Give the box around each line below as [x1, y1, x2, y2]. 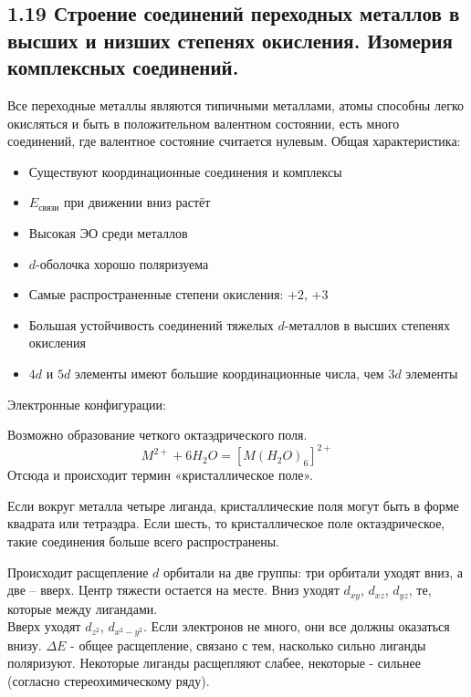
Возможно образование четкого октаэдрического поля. [7, 425, 308, 444]
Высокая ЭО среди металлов [28, 223, 188, 242]
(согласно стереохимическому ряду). [7, 671, 210, 690]
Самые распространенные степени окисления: [28, 285, 284, 304]
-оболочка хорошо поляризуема [36, 254, 209, 273]
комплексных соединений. [7, 53, 239, 81]
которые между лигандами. [7, 598, 158, 618]
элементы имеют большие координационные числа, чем [74, 363, 384, 382]
